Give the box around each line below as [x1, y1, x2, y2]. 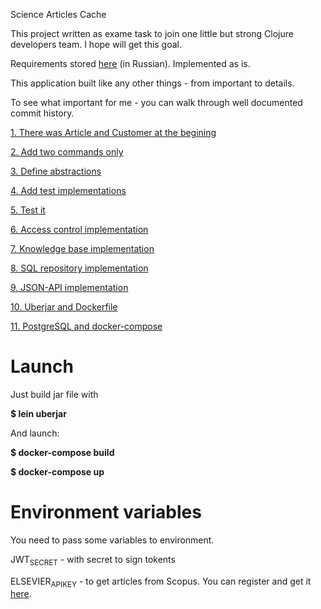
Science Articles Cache [10, 9, 107, 20]
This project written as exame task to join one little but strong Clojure [10, 28, 294, 39]
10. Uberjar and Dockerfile [10, 301, 118, 313]
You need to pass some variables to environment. [10, 534, 215, 546]
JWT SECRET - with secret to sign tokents [10, 553, 176, 568]
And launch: [10, 427, 60, 439]
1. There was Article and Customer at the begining [10, 127, 217, 138]
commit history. [10, 107, 75, 119]
